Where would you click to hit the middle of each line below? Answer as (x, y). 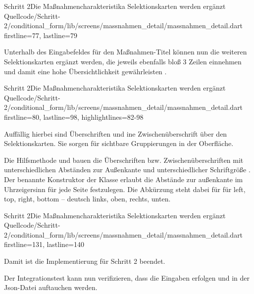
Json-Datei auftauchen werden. (51, 287)
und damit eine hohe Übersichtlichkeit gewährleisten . (85, 71)
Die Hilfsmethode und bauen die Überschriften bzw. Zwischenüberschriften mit (124, 160)
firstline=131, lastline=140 (44, 244)
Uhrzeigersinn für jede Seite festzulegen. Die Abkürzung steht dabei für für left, (125, 189)
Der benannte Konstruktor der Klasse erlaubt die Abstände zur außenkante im (124, 179)
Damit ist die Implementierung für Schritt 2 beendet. (85, 261)
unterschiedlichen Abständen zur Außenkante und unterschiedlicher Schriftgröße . (127, 170)
